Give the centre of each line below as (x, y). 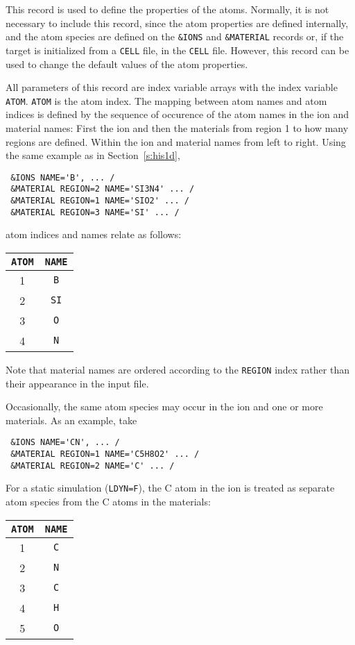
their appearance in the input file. (77, 383)
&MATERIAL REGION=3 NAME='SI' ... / (95, 212)
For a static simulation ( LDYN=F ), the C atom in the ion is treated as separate (170, 488)
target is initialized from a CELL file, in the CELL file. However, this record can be (177, 50)
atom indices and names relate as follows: (94, 234)
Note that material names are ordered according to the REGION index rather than (177, 369)
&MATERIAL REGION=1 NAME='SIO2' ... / (100, 201)
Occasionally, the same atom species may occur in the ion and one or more (164, 407)
